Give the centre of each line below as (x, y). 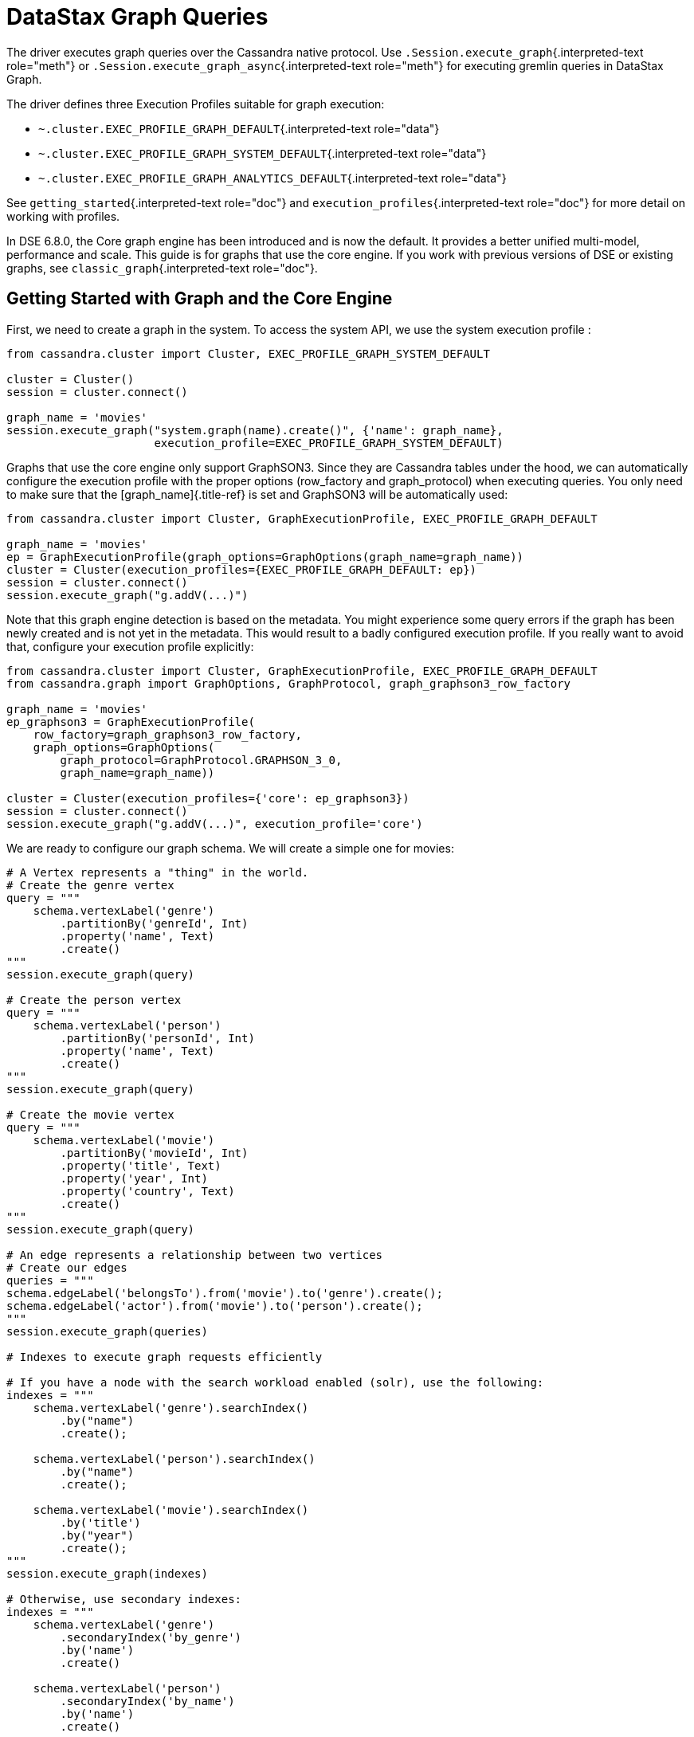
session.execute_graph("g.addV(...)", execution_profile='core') (215, 823)
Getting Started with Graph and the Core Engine (200, 299)
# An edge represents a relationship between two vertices (195, 1255)
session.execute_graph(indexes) (107, 1573)
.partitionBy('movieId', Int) (154, 1153)
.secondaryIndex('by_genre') (151, 1637)
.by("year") (97, 1535)
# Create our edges (67, 1267)
